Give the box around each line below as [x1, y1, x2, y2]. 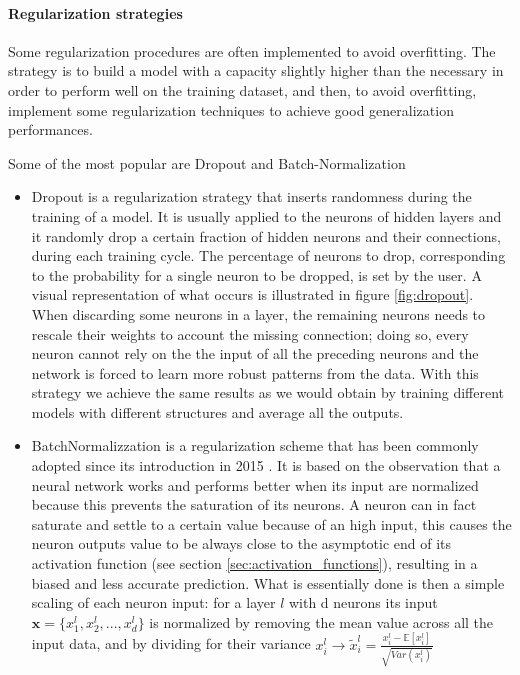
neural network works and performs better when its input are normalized [31, 474, 479, 495]
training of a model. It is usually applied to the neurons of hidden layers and [31, 205, 502, 226]
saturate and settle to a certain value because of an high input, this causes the [31, 513, 512, 534]
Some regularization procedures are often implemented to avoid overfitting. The [8, 40, 496, 61]
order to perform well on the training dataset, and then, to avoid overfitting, [8, 79, 477, 100]
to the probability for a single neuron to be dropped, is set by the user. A [31, 264, 482, 285]
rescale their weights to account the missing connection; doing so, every [31, 323, 469, 344]
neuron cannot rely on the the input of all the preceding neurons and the [31, 343, 479, 364]
